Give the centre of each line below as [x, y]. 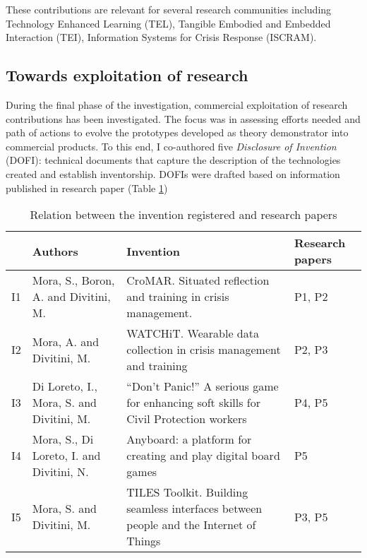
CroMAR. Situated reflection [198, 280]
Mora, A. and [66, 341]
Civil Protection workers [187, 419]
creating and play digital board [203, 456]
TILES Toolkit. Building [187, 492]
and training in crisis [178, 297]
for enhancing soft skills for [194, 403]
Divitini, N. [60, 472]
